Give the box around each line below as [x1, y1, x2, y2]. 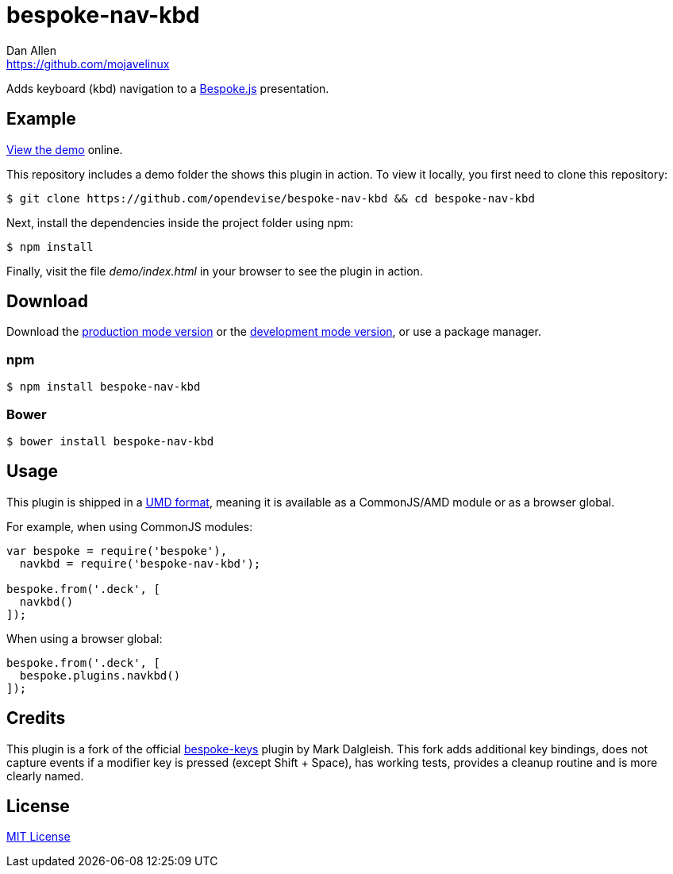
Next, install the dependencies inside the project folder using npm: [6, 215, 354, 229]
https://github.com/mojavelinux [6, 56, 170, 71]
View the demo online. [6, 142, 123, 156]
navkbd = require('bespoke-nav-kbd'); [19, 556, 261, 570]
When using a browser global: [6, 631, 163, 645]
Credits [6, 708, 66, 729]
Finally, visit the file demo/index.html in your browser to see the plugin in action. [6, 264, 423, 278]
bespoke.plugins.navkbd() [19, 668, 181, 682]
